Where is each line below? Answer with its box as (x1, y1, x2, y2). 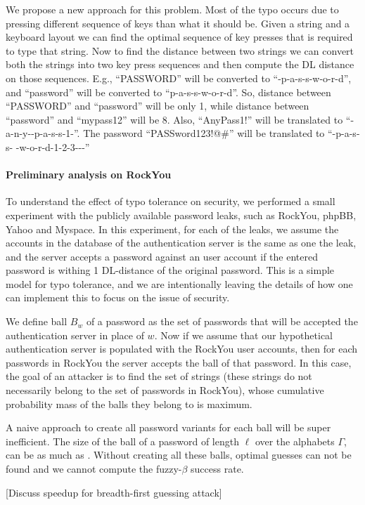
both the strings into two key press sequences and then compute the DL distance (6, 57, 354, 72)
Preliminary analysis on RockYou (6, 167, 172, 182)
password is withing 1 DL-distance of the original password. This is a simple (6, 263, 335, 277)
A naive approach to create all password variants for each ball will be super (6, 420, 331, 435)
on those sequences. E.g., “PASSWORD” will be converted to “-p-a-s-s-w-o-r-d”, (6, 70, 352, 85)
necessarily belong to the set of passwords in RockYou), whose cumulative (6, 383, 324, 398)
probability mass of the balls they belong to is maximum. (6, 396, 252, 411)
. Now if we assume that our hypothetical (154, 327, 333, 342)
